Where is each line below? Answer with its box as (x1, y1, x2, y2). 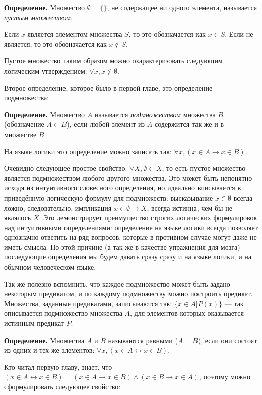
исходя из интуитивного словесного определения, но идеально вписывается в (4, 182, 241, 193)
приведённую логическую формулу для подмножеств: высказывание (4, 192, 213, 203)
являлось (4, 212, 31, 223)
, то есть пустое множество (162, 163, 246, 173)
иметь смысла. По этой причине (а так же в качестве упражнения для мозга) (4, 241, 240, 252)
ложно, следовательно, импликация (4, 202, 112, 213)
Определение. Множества (4, 335, 85, 345)
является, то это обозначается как (4, 38, 107, 49)
